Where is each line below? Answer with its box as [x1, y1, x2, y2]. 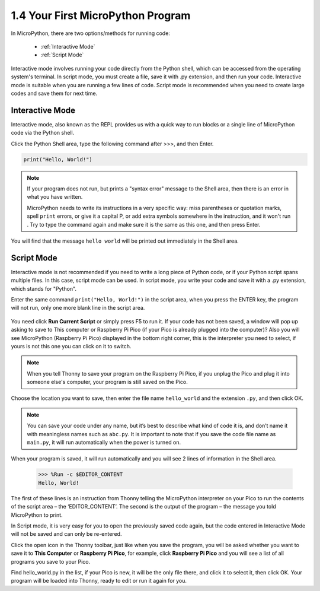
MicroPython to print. [11, 511, 63, 519]
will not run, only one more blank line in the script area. [11, 304, 145, 312]
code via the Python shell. [11, 129, 75, 136]
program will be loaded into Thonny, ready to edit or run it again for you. [11, 577, 187, 584]
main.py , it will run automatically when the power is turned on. [27, 439, 181, 446]
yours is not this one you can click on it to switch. [11, 342, 132, 349]
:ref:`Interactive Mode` [40, 43, 95, 50]
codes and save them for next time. [11, 90, 98, 97]
